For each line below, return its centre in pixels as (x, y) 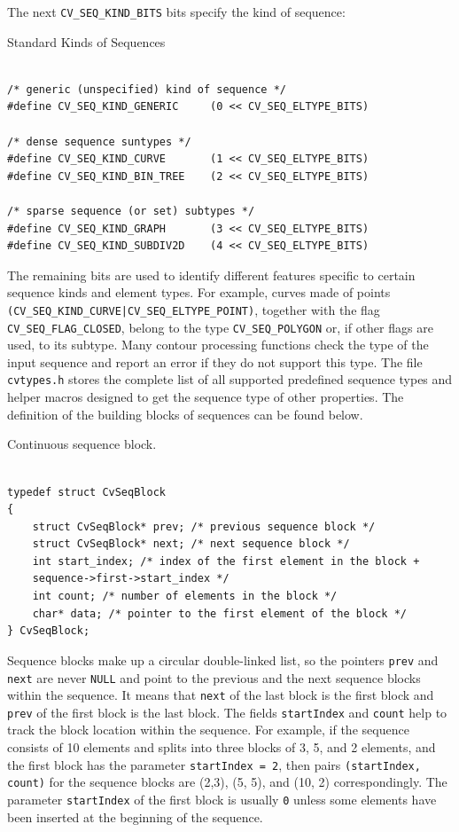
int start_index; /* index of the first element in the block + (226, 561)
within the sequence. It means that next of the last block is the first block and (221, 695)
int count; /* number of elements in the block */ (185, 597)
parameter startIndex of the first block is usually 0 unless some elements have (222, 799)
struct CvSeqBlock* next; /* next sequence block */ (191, 544)
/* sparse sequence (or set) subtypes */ (131, 211)
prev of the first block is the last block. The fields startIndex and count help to (227, 712)
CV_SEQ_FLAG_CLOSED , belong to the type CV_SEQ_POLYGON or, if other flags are (220, 327)
